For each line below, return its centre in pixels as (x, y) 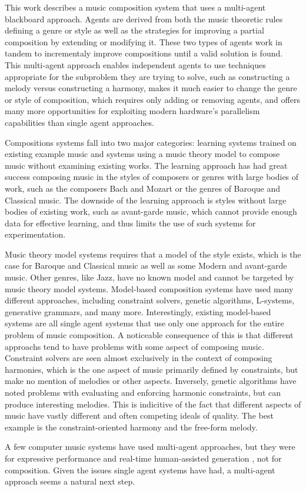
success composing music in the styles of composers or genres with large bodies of (152, 177)
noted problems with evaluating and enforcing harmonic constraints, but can (143, 392)
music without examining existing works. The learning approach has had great (146, 165)
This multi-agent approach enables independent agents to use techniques (135, 64)
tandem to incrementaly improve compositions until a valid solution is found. (144, 53)
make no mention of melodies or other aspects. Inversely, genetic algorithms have (151, 381)
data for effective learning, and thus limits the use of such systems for (130, 223)
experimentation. (35, 234)
